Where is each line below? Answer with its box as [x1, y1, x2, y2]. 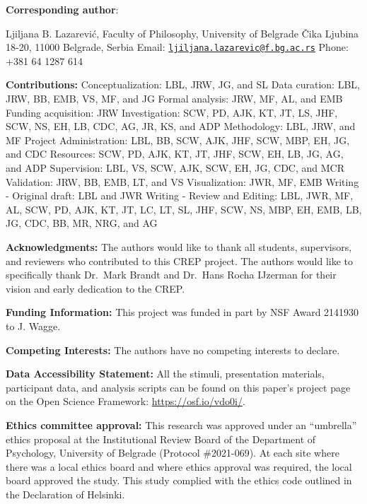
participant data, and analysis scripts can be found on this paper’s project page [6, 380, 351, 394]
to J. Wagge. [6, 318, 61, 333]
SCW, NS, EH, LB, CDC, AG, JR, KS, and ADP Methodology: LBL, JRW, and [6, 119, 356, 134]
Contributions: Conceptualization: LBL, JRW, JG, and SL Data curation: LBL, [6, 77, 360, 92]
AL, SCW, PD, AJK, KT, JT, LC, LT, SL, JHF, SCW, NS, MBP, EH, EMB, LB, [6, 201, 362, 216]
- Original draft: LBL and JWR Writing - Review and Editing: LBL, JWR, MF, [6, 188, 354, 203]
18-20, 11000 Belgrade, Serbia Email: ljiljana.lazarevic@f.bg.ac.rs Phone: [6, 40, 349, 54]
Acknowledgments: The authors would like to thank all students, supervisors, [6, 239, 352, 254]
